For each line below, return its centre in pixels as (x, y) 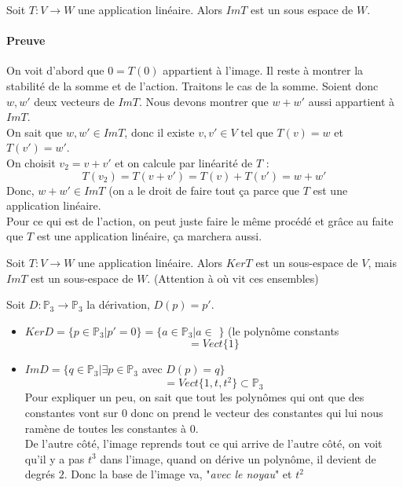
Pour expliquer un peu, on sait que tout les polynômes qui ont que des (194, 397)
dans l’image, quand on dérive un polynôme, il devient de (238, 458)
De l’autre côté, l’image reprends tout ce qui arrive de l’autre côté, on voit (203, 443)
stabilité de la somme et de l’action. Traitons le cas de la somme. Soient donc (192, 85)
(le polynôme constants (284, 330)
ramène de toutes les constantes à (106, 428)
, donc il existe (159, 132)
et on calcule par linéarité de (184, 162)
